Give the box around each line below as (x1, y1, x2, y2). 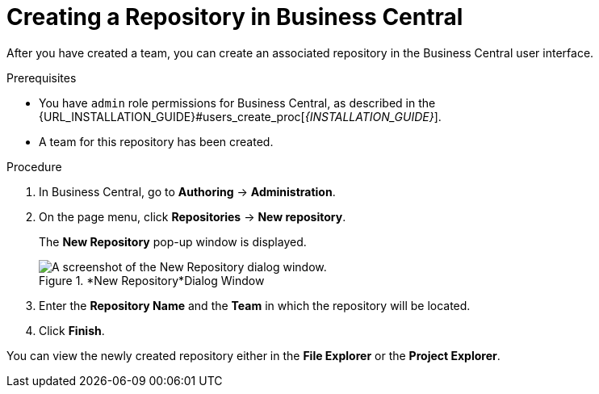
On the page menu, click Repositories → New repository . (39, 209, 346, 224)
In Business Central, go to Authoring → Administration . (39, 184, 336, 199)
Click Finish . (39, 323, 105, 337)
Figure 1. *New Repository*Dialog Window (39, 273, 265, 287)
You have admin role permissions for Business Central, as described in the (39, 95, 436, 110)
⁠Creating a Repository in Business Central (6, 3, 463, 31)
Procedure (6, 159, 62, 174)
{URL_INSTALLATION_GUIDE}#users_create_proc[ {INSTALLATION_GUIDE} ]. (39, 109, 442, 124)
